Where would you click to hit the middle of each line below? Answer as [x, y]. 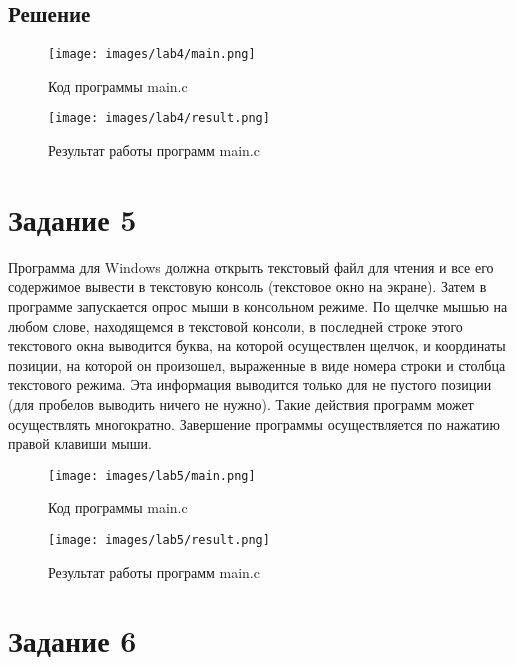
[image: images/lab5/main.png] [152, 475]
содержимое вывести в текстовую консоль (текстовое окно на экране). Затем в [247, 286]
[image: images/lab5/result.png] [159, 540]
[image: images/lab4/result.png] [159, 118]
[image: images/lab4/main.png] [152, 54]
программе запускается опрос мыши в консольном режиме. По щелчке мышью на [258, 306]
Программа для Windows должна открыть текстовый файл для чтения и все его [251, 266]
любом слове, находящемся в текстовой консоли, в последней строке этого [235, 325]
